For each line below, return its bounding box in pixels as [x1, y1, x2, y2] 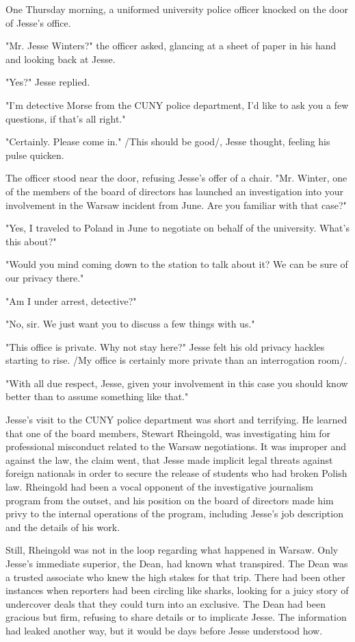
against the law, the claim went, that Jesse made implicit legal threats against [5, 452, 333, 467]
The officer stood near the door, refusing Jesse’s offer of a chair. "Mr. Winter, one [5, 171, 347, 185]
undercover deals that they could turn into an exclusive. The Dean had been [5, 596, 326, 610]
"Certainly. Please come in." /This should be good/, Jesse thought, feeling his [5, 134, 330, 149]
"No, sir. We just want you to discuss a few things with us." [5, 317, 255, 331]
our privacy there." [5, 270, 84, 284]
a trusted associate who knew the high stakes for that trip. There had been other [5, 569, 345, 584]
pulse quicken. [5, 147, 64, 162]
